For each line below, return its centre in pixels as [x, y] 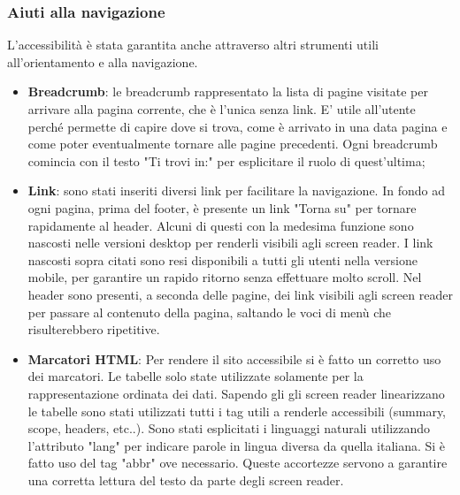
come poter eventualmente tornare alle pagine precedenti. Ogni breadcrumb [233, 144]
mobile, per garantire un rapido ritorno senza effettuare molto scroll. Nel [225, 277]
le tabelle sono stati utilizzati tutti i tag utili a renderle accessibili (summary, [237, 411]
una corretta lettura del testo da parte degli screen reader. [186, 480]
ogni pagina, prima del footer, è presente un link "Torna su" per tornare [222, 207]
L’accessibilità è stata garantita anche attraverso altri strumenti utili [193, 45]
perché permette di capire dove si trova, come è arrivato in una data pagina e [238, 126]
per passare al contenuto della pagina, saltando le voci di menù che [209, 312]
